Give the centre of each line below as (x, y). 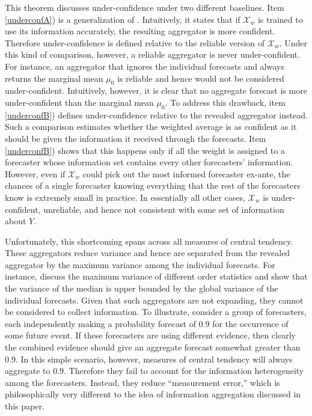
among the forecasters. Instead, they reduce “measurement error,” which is (142, 382)
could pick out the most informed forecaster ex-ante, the (186, 173)
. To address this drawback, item (225, 102)
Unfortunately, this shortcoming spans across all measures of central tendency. (149, 241)
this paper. (25, 406)
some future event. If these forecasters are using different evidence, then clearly (150, 335)
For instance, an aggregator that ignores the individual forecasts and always (145, 66)
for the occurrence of (250, 323)
